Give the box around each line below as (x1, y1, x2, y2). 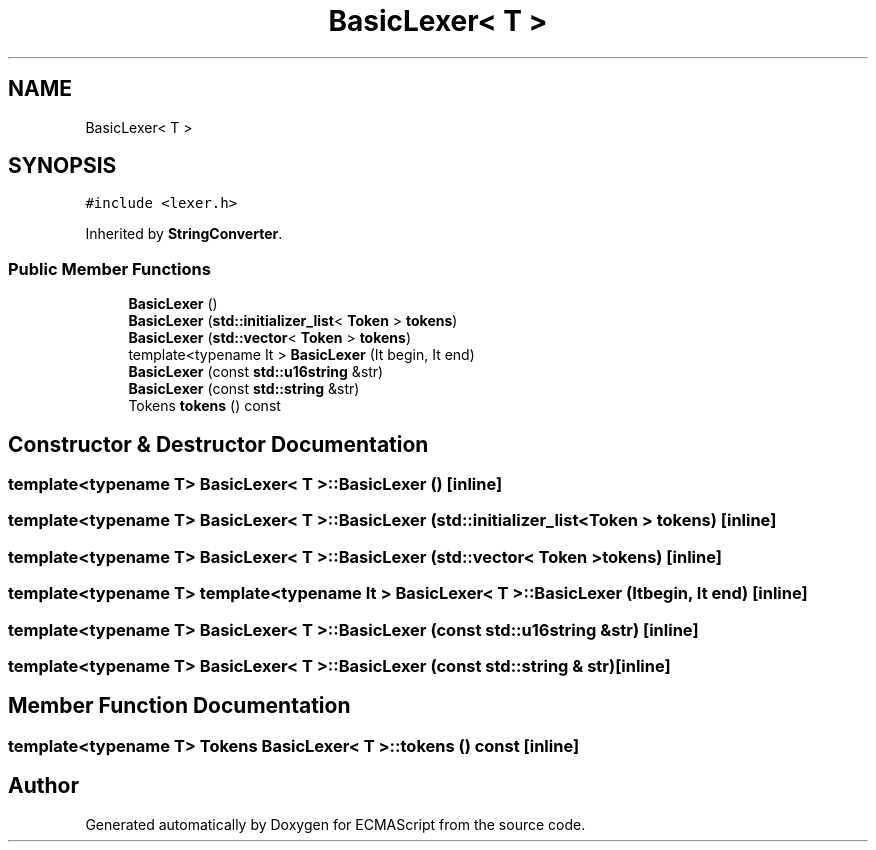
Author (8, 773, 79, 799)
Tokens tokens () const (128, 397, 281, 415)
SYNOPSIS (8, 153, 117, 179)
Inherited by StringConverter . (85, 225, 283, 243)
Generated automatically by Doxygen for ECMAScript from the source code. (85, 815, 586, 833)
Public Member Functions (8, 258, 211, 279)
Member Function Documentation (8, 693, 351, 719)
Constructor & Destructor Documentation (8, 431, 429, 457)
